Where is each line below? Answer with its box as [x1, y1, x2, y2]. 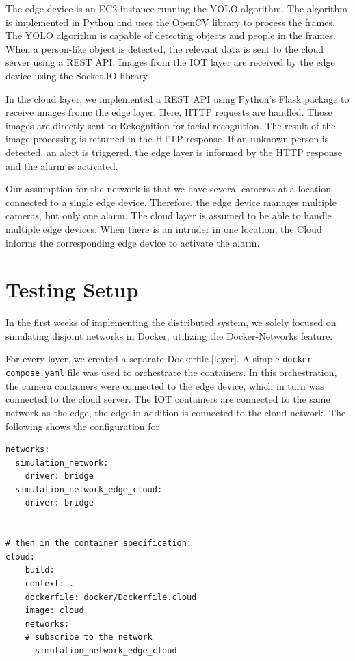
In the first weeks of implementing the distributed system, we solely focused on [5, 315, 337, 329]
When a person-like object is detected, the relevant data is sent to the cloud [5, 41, 324, 55]
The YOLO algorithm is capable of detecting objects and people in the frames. [5, 28, 336, 42]
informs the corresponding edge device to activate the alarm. [5, 235, 260, 249]
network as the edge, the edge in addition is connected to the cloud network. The [5, 405, 346, 419]
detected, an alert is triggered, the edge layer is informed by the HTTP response [5, 145, 343, 159]
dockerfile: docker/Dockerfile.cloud [25, 592, 197, 602]
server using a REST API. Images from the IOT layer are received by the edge [5, 55, 335, 69]
